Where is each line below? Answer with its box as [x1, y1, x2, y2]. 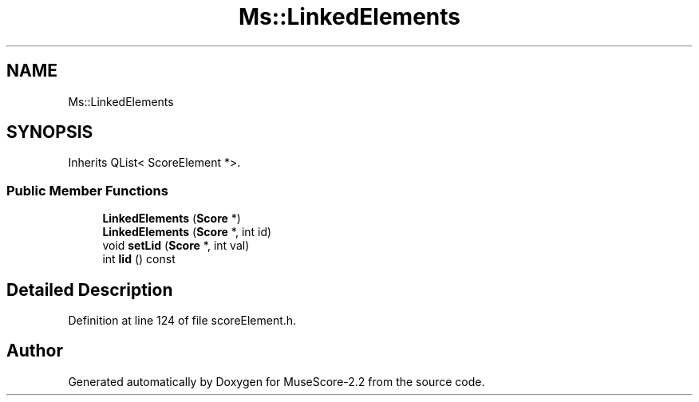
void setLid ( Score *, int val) [102, 238, 250, 253]
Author [6, 341, 63, 361]
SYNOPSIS [6, 122, 93, 143]
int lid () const [102, 252, 176, 266]
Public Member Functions [6, 182, 168, 199]
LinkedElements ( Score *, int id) [102, 225, 272, 239]
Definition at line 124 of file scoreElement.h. [68, 313, 297, 328]
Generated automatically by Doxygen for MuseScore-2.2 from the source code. [68, 374, 485, 388]
